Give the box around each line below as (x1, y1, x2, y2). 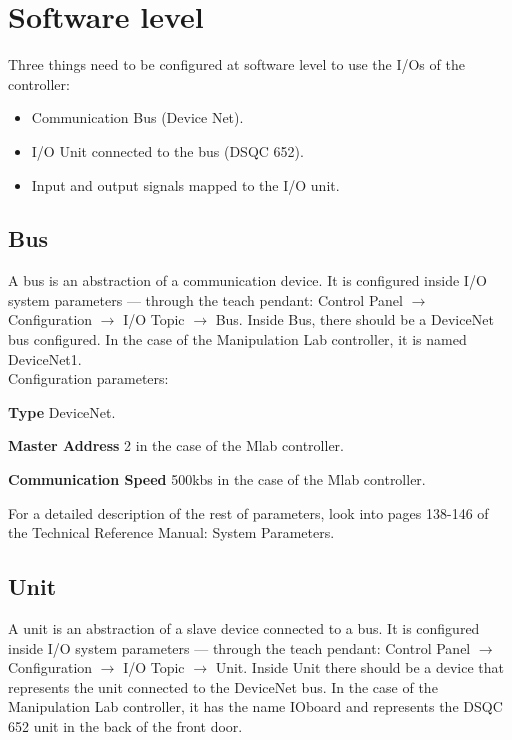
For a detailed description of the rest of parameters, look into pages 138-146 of (8, 502, 489, 523)
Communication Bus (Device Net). (31, 107, 244, 128)
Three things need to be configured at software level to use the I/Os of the (8, 54, 465, 75)
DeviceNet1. (8, 348, 82, 369)
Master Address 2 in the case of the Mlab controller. (8, 435, 344, 456)
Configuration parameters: (8, 368, 169, 389)
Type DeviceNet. (8, 401, 116, 422)
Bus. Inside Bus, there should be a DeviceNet (215, 309, 494, 330)
